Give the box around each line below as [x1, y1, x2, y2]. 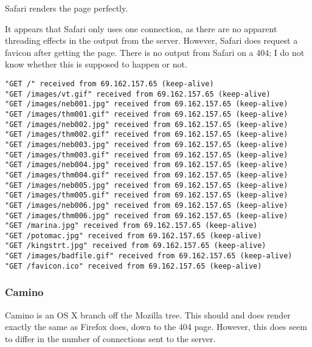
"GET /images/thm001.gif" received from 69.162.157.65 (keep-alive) [5, 109, 288, 119]
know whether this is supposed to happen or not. [5, 58, 187, 70]
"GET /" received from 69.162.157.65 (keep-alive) [5, 79, 214, 88]
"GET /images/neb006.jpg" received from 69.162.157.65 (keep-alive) [5, 201, 288, 210]
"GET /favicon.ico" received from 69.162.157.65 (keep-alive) [5, 261, 262, 270]
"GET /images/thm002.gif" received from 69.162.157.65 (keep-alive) [5, 130, 288, 139]
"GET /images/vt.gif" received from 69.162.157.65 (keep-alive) [5, 89, 271, 98]
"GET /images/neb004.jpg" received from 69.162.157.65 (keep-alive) [5, 160, 288, 170]
